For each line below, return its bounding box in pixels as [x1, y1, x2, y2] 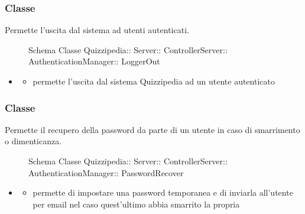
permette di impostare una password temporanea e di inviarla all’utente [33, 186, 293, 199]
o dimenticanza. [5, 135, 62, 147]
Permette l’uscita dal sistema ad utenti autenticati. [5, 24, 189, 36]
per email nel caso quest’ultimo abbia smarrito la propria [33, 197, 240, 210]
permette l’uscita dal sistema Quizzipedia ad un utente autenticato [33, 75, 275, 87]
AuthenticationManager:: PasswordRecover [28, 166, 184, 179]
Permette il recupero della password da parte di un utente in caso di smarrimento [5, 123, 300, 135]
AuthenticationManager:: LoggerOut [28, 55, 160, 67]
